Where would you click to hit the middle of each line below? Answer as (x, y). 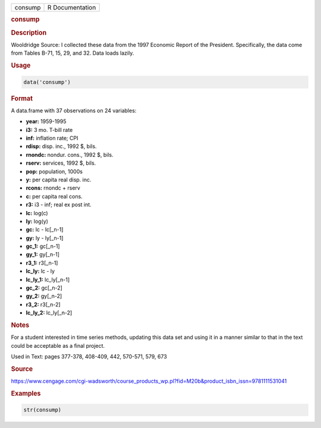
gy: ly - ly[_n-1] (45, 238)
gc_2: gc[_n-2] (44, 288)
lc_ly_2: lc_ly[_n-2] (49, 313)
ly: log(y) (37, 221)
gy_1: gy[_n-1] (43, 254)
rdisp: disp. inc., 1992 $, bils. (62, 146)
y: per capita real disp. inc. (59, 180)
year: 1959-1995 (46, 121)
